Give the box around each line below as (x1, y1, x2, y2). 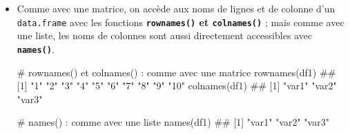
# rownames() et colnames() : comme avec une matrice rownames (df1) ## (17, 65, 336, 79)
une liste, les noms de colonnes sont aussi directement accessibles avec (17, 28, 313, 43)
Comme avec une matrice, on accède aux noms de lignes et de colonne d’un (17, 1, 336, 15)
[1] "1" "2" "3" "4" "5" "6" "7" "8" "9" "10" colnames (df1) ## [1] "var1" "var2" (17, 78, 337, 93)
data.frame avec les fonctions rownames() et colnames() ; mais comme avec (17, 14, 344, 29)
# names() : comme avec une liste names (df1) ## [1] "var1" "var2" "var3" (17, 115, 329, 129)
